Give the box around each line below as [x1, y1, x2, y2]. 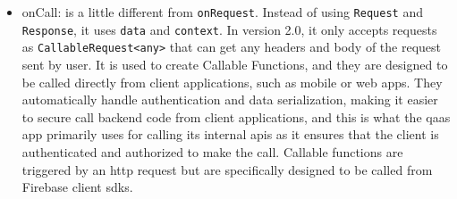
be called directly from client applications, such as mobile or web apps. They [21, 72, 443, 91]
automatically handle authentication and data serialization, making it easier [21, 90, 438, 109]
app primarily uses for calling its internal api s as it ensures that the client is [21, 125, 439, 144]
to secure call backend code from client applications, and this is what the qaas [21, 107, 451, 126]
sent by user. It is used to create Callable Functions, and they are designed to [21, 54, 448, 73]
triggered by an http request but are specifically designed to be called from [21, 160, 433, 178]
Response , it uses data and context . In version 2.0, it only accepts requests [21, 20, 437, 38]
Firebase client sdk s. [21, 178, 133, 196]
